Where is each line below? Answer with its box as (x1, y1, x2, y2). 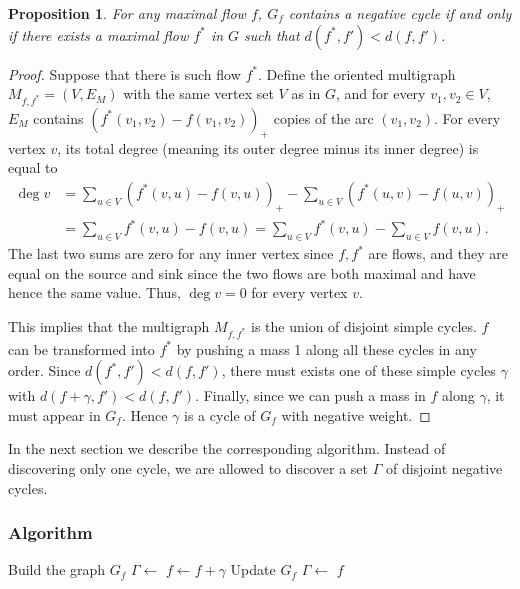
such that (244, 24, 300, 45)
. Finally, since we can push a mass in (195, 385, 426, 406)
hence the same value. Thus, (8, 282, 181, 303)
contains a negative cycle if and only (288, 3, 512, 23)
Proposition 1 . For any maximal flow (8, 3, 246, 23)
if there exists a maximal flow (8, 24, 189, 45)
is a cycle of (184, 404, 256, 425)
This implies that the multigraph (8, 315, 210, 336)
